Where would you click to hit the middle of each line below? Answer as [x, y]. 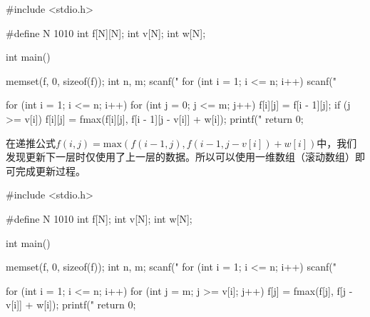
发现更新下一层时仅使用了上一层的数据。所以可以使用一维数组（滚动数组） [180, 157]
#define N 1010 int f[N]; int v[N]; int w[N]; [99, 218]
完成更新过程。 [50, 170]
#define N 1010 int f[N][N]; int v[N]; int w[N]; [106, 32]
